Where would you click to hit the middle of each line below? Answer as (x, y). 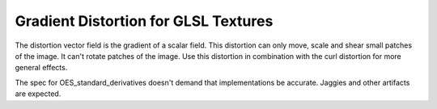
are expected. (38, 94)
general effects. (41, 68)
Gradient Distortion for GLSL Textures (144, 21)
